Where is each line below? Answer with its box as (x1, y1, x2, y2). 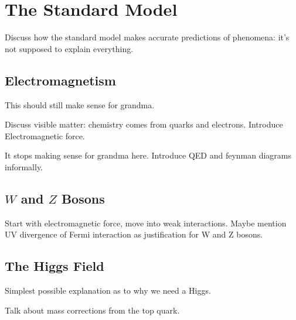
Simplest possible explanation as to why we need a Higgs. (5, 284, 211, 297)
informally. (5, 160, 43, 173)
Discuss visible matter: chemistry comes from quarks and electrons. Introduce (5, 118, 283, 130)
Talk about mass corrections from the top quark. (5, 304, 180, 316)
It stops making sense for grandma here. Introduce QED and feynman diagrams (5, 149, 292, 161)
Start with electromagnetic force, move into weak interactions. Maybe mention (5, 216, 287, 229)
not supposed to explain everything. (5, 42, 134, 54)
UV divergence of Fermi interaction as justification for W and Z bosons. (5, 228, 263, 240)
